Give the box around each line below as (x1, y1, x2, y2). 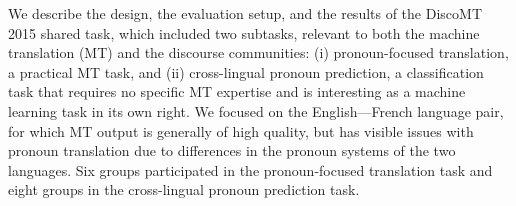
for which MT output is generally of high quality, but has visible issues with (8, 120, 474, 141)
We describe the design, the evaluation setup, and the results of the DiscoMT (8, 3, 482, 23)
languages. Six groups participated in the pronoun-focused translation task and (8, 159, 493, 180)
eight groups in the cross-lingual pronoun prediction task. (8, 179, 360, 200)
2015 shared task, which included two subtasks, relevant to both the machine (8, 22, 480, 43)
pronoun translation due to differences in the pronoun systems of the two (8, 140, 456, 161)
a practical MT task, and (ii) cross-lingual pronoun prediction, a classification (8, 61, 484, 82)
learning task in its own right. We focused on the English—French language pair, (8, 100, 504, 121)
